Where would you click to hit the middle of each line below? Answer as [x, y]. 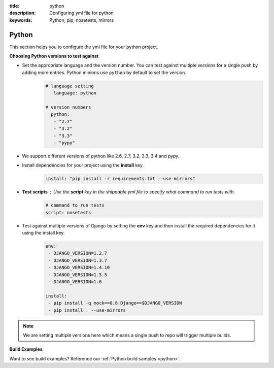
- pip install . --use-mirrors [87, 310]
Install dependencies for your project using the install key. [83, 165]
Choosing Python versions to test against [54, 56]
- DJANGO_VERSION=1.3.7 [78, 260]
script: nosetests [68, 212]
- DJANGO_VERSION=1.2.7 [78, 253]
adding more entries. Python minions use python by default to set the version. [104, 72]
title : [14, 6]
